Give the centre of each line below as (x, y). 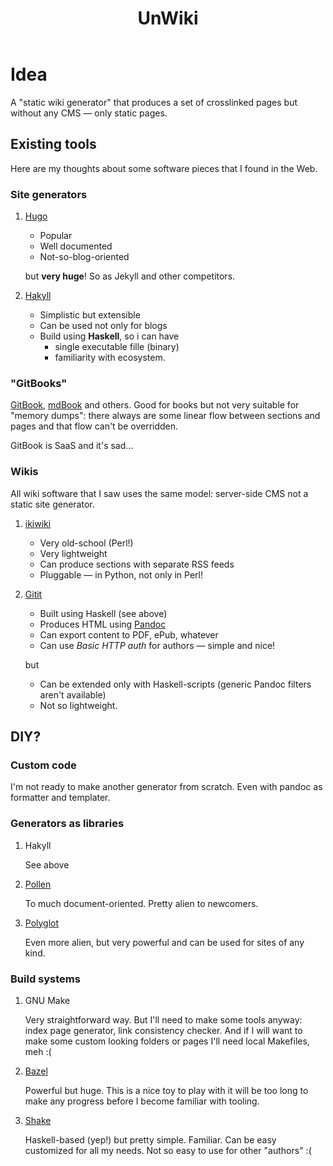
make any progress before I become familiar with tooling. (142, 1101)
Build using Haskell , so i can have (109, 336)
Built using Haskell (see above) (103, 613)
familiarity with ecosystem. (110, 358)
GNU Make (47, 1000)
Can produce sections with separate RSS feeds (137, 564)
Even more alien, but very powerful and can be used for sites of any (164, 942)
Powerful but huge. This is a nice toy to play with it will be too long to (166, 1090)
